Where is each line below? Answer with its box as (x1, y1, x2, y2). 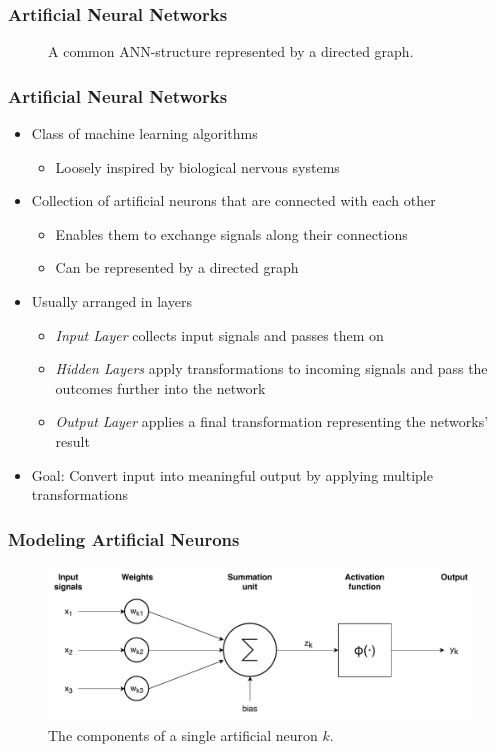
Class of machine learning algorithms (31, 123, 258, 144)
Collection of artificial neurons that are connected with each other (31, 190, 436, 211)
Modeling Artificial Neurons (8, 526, 240, 551)
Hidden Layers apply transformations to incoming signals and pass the (55, 358, 488, 379)
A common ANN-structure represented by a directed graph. (48, 41, 414, 62)
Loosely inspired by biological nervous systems (55, 156, 340, 177)
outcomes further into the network (55, 377, 266, 398)
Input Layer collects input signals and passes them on (55, 324, 384, 345)
